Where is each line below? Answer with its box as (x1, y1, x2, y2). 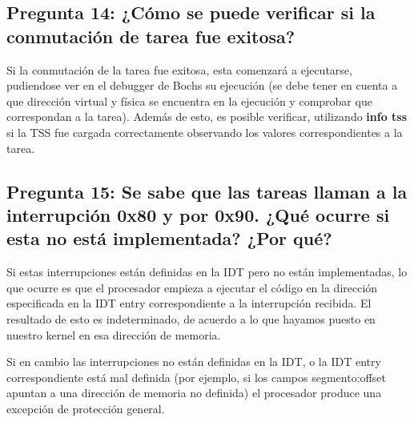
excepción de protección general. (6, 400, 165, 416)
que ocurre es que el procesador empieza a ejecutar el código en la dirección (6, 279, 378, 295)
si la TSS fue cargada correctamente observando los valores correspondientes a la (6, 123, 403, 140)
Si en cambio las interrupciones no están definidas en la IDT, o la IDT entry (6, 353, 381, 370)
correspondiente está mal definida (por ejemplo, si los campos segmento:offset (6, 368, 386, 385)
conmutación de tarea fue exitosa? (6, 23, 295, 48)
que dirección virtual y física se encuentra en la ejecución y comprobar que (6, 92, 372, 109)
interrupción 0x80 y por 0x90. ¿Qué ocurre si (6, 202, 390, 227)
